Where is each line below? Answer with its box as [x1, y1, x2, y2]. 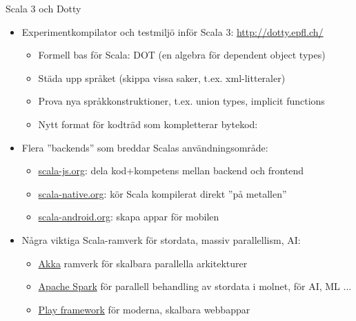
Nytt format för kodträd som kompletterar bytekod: [38, 116, 258, 131]
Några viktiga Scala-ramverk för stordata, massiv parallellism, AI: [21, 232, 301, 247]
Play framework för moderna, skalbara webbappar [38, 302, 250, 316]
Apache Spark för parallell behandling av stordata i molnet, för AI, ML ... [38, 279, 352, 293]
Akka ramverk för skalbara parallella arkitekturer [38, 256, 248, 270]
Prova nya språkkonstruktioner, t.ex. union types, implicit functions [38, 94, 325, 108]
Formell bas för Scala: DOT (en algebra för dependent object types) [38, 48, 326, 62]
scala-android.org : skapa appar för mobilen [38, 209, 219, 224]
